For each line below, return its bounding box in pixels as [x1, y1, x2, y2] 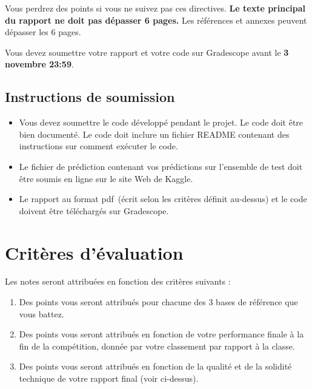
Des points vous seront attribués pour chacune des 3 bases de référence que [19, 296, 298, 308]
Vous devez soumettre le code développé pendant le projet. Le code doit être [19, 116, 304, 129]
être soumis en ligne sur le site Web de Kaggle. [19, 172, 193, 184]
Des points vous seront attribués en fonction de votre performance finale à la [19, 328, 304, 340]
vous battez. [19, 307, 64, 320]
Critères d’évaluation [5, 240, 184, 265]
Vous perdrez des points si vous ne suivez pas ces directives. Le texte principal [5, 2, 306, 14]
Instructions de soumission [5, 87, 175, 106]
